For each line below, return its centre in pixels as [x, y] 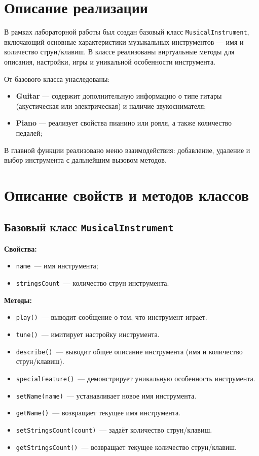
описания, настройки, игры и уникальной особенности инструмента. [110, 61]
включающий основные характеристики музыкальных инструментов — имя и [124, 41]
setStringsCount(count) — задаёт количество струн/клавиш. [114, 429]
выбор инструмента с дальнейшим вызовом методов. [85, 160]
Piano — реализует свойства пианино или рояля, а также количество [124, 123]
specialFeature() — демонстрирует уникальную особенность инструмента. [136, 378]
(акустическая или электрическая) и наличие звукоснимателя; [111, 105]
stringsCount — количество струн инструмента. [92, 283]
